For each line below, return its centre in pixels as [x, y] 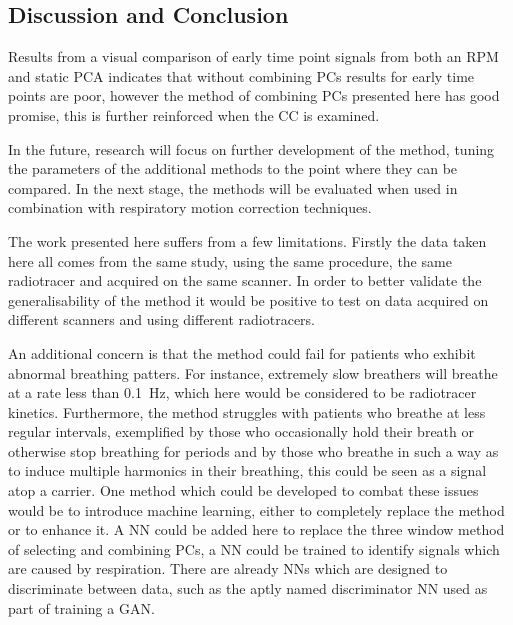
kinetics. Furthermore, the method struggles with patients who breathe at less [247, 411]
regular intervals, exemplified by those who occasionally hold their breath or [241, 431]
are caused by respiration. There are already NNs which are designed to [228, 568]
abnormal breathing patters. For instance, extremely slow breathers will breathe [253, 372]
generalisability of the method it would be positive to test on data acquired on [248, 299]
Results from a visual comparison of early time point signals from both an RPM [253, 56]
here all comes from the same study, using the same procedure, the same [230, 260]
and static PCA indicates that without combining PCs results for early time [241, 75]
